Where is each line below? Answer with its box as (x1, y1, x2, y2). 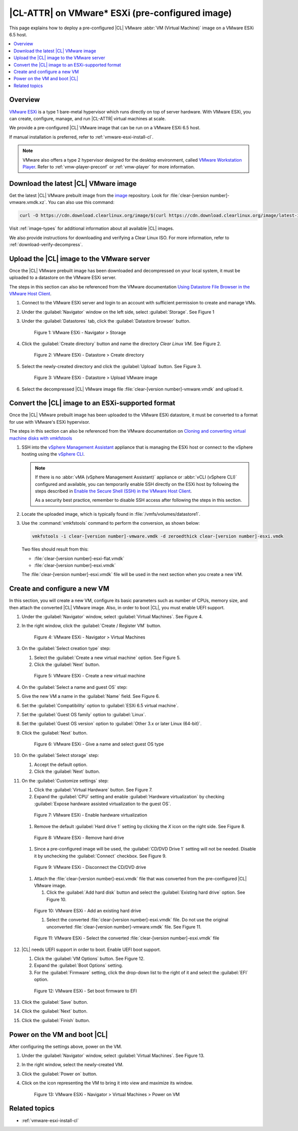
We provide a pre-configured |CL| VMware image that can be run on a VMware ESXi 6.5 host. (9, 125, 201, 131)
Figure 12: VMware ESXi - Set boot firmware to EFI (34, 988, 137, 994)
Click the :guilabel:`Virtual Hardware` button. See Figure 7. (34, 787, 152, 793)
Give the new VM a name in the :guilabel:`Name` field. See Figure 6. (21, 693, 160, 699)
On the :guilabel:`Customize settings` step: (21, 777, 109, 783)
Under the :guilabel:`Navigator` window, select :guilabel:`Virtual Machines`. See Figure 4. (21, 613, 203, 619)
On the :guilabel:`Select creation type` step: (21, 646, 111, 652)
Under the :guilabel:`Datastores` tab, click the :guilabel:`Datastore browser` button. (21, 318, 191, 324)
